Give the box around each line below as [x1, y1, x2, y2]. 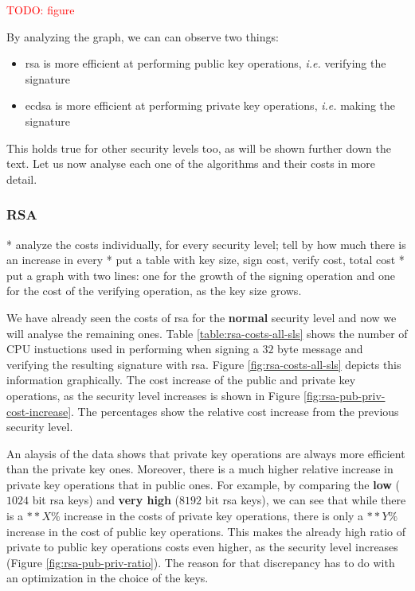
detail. [6, 170, 37, 187]
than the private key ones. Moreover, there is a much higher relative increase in [6, 461, 393, 477]
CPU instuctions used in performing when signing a [6, 340, 259, 357]
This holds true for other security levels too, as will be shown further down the [6, 139, 391, 156]
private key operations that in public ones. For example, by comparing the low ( [6, 476, 401, 492]
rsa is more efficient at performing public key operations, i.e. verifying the [25, 55, 386, 72]
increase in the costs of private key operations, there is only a [64, 507, 364, 524]
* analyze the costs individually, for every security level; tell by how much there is [6, 235, 406, 252]
